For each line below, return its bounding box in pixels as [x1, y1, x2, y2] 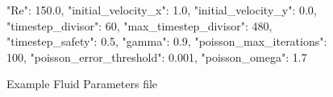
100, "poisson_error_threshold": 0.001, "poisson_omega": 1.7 [6, 48, 307, 65]
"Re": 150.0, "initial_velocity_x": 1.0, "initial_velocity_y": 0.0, [6, 2, 317, 18]
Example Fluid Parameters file [6, 75, 158, 92]
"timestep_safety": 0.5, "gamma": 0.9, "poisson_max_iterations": [6, 33, 327, 50]
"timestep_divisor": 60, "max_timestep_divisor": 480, [6, 17, 273, 34]
